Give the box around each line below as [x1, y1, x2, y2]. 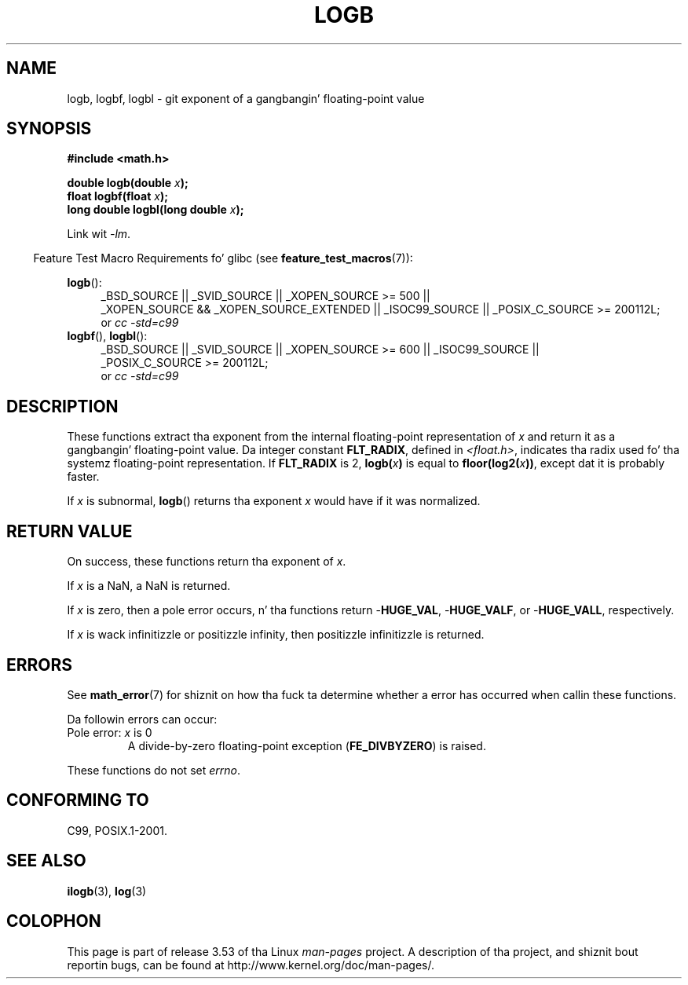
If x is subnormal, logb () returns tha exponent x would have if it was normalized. [67, 494, 481, 508]
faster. [67, 470, 100, 484]
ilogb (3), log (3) [67, 884, 147, 898]
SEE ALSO [6, 851, 86, 871]
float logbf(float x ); [67, 189, 168, 203]
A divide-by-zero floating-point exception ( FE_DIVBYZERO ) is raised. [127, 738, 486, 752]
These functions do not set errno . [67, 763, 240, 777]
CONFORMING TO [6, 790, 149, 811]
